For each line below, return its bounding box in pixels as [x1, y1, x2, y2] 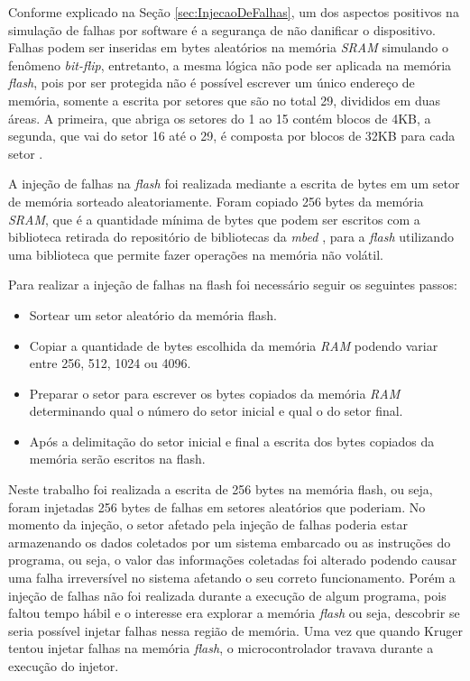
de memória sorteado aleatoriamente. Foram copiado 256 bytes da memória [8, 191, 424, 210]
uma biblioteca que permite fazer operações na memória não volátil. [8, 244, 383, 263]
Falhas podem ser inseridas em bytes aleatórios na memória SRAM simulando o [8, 38, 448, 57]
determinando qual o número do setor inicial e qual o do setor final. [29, 401, 403, 420]
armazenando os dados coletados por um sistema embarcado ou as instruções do [8, 532, 451, 551]
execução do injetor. [8, 657, 119, 675]
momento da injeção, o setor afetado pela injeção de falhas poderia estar [8, 515, 408, 534]
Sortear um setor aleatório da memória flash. [29, 305, 277, 324]
